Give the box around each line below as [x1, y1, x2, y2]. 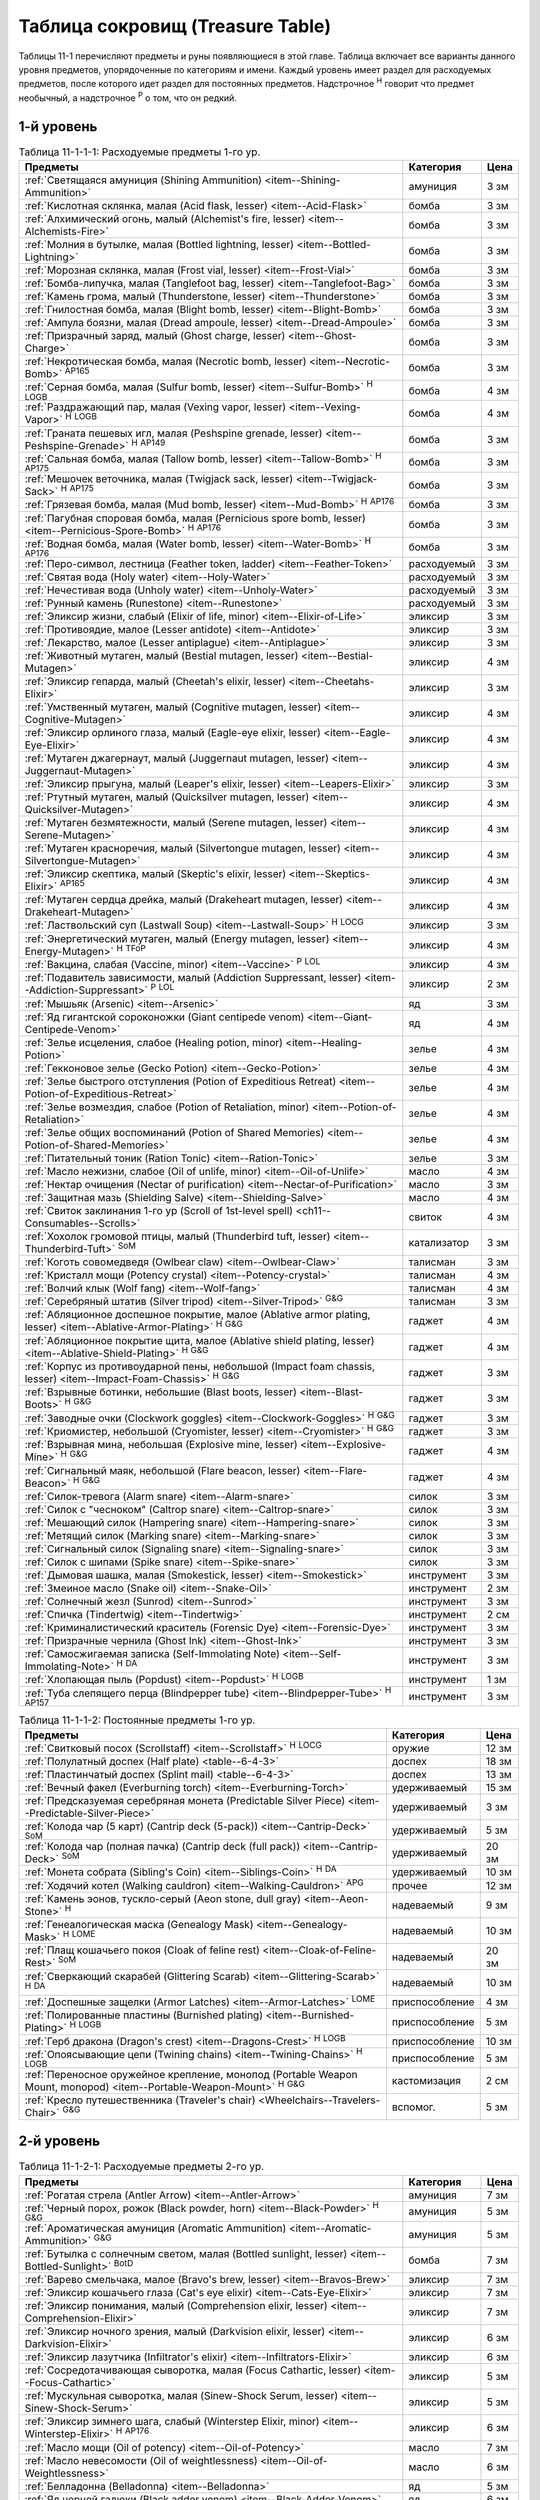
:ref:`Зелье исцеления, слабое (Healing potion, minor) [24, 1035, 284, 1049]
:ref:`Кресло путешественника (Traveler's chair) [24, 2093, 256, 2107]
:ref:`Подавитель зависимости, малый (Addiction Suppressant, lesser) [24, 971, 362, 985]
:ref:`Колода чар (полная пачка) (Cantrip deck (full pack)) [24, 1839, 300, 1853]
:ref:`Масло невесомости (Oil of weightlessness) [24, 2453, 259, 2467]
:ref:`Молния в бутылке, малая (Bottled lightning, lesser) [24, 238, 295, 251]
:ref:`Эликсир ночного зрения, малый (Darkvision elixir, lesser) [24, 2325, 325, 2339]
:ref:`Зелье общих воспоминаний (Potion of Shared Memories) [24, 1125, 325, 1139]
